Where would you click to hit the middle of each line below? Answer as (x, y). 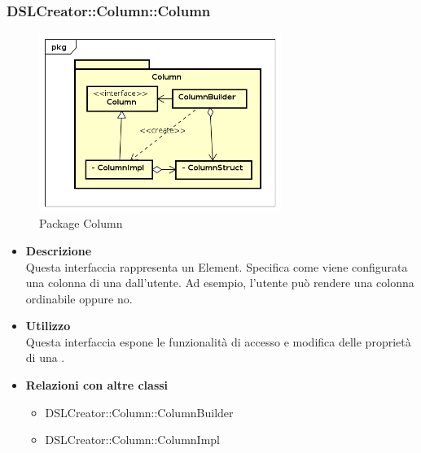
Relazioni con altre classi (97, 385)
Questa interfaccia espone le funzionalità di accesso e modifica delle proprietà (218, 341)
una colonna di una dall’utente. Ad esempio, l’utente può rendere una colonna (220, 283)
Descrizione (59, 250)
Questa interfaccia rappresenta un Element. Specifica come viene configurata (217, 266)
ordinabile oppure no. (79, 298)
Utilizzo (48, 326)
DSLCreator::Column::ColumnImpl (132, 440)
